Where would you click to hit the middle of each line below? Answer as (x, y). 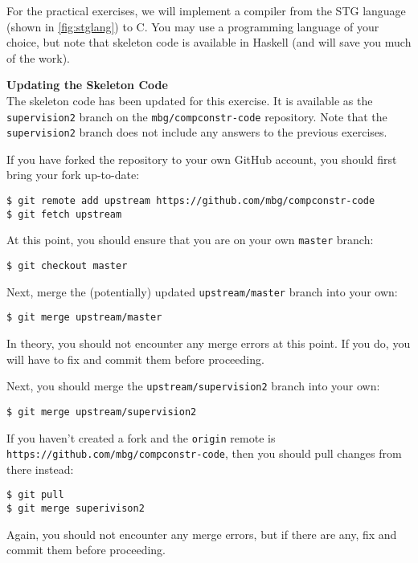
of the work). (38, 57)
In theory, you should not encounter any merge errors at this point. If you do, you (209, 343)
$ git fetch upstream (64, 214)
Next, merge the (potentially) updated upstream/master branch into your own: (202, 291)
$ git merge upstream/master (84, 318)
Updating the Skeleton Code (87, 85)
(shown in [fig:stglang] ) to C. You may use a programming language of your (193, 26)
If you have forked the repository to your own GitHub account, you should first (202, 159)
